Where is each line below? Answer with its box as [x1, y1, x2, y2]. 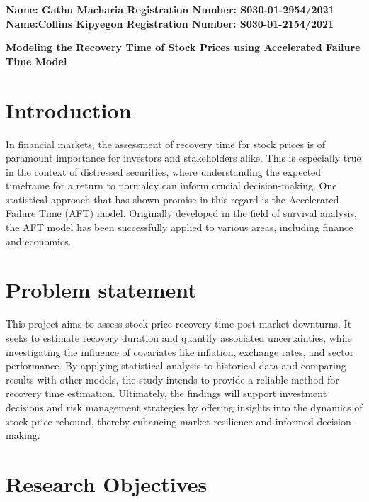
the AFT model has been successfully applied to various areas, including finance [6, 220, 353, 235]
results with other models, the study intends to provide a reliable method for [6, 372, 339, 386]
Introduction [6, 95, 132, 124]
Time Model [6, 53, 67, 68]
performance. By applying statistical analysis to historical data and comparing [6, 358, 346, 373]
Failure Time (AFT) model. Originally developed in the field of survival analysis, [6, 206, 357, 221]
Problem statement [6, 275, 197, 304]
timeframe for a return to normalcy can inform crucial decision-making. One [6, 178, 337, 193]
